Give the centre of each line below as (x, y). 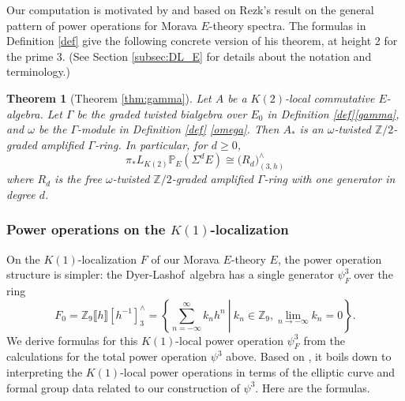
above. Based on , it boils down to (309, 356)
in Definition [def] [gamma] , (333, 113)
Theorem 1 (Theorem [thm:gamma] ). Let (109, 97)
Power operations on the (86, 229)
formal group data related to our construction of (123, 387)
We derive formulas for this (72, 340)
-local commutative (330, 97)
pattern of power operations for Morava (102, 25)
